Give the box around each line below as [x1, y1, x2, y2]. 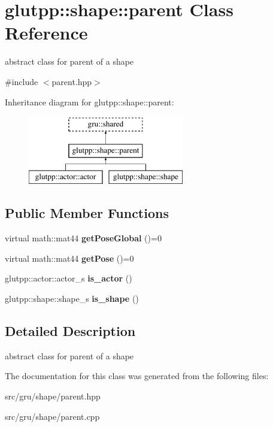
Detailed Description [5, 322, 136, 340]
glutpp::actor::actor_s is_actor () [5, 272, 132, 284]
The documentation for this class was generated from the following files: [5, 370, 269, 382]
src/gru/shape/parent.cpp [5, 410, 100, 422]
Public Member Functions [5, 204, 169, 222]
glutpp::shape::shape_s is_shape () [5, 292, 139, 305]
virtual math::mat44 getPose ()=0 [5, 252, 134, 264]
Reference [5, 20, 88, 45]
